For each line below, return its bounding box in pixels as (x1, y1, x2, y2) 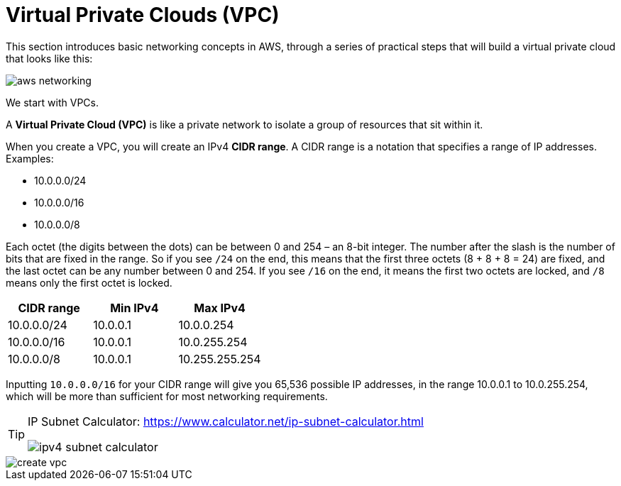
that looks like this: (6, 52, 93, 65)
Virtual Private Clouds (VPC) (6, 3, 280, 27)
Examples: (6, 152, 54, 165)
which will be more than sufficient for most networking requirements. (6, 390, 328, 402)
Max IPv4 (194, 300, 246, 315)
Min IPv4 (110, 300, 159, 315)
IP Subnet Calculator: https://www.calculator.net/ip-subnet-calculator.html (28, 414, 424, 429)
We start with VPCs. (6, 96, 99, 109)
